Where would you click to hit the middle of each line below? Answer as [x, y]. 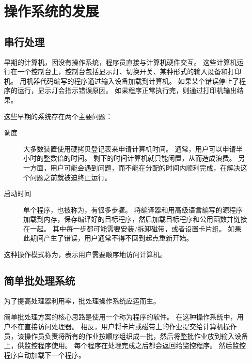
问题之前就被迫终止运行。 [71, 177]
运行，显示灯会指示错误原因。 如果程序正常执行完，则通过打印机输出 [127, 90]
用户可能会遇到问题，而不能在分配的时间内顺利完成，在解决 [145, 167]
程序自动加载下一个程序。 [45, 355]
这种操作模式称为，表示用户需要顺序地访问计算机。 [85, 254]
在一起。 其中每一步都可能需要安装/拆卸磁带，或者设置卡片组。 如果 [133, 228]
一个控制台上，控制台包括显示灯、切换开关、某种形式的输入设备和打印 [129, 71]
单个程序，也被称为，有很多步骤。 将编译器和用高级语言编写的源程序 [133, 209]
